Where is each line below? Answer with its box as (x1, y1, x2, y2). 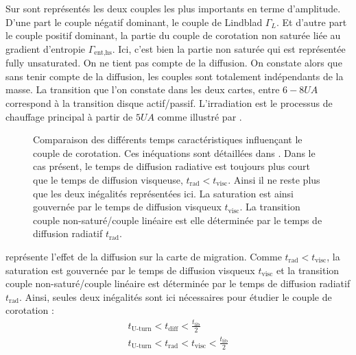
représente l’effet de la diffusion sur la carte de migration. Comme (5, 249, 282, 263)
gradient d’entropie (5, 41, 85, 56)
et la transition (276, 262, 340, 277)
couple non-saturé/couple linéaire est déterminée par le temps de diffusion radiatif (5, 276, 351, 291)
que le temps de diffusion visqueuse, (33, 172, 183, 186)
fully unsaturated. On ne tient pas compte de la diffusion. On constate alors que (5, 56, 342, 70)
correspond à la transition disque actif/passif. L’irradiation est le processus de (5, 96, 333, 110)
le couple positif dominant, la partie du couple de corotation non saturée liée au (5, 28, 341, 42)
